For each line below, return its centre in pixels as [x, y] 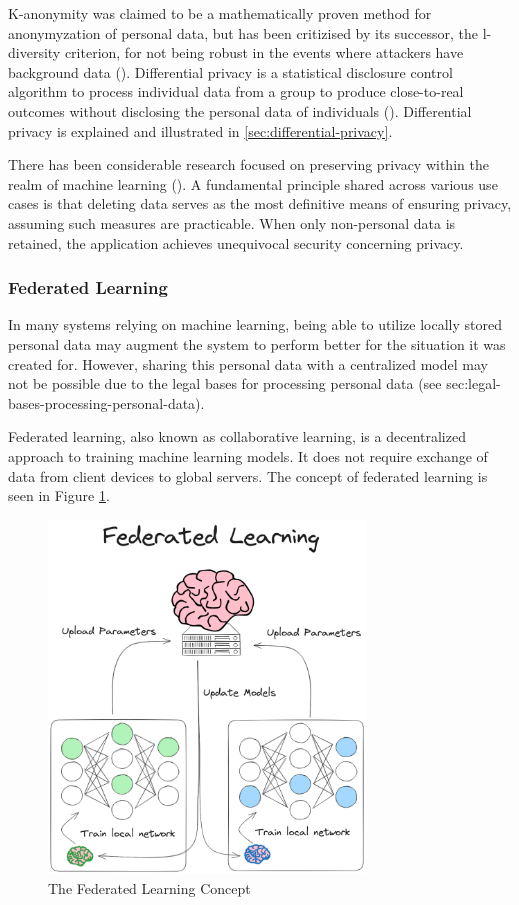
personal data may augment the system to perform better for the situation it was [257, 343]
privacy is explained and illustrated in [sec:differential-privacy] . [200, 130]
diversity [34, 52]
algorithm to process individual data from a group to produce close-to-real [236, 91]
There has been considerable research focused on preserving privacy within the [248, 164]
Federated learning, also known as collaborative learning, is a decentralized [237, 436]
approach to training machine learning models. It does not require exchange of [248, 455]
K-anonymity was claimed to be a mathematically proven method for [220, 13]
